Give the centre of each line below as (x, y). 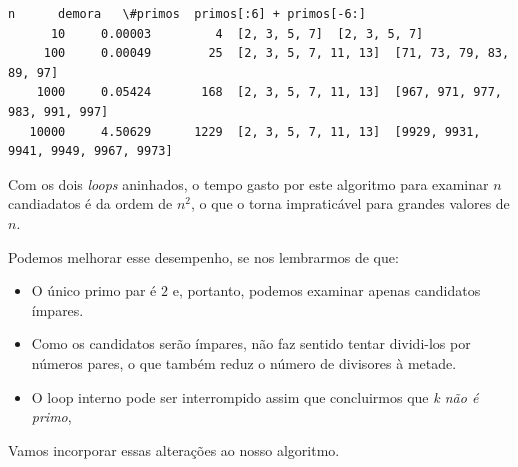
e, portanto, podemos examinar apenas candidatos (326, 290)
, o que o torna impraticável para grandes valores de (350, 203)
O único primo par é (94, 290)
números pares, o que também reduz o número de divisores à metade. (244, 362)
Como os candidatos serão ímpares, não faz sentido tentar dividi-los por (251, 343)
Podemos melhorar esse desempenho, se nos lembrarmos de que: (203, 256)
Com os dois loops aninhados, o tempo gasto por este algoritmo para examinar (248, 183)
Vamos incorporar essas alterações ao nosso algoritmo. (174, 449)
